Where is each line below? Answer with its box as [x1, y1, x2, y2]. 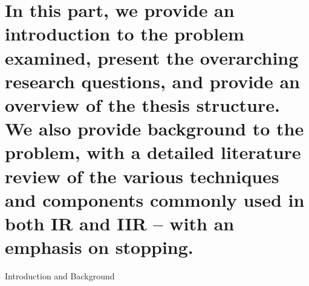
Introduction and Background [5, 270, 115, 282]
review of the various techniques [5, 163, 279, 188]
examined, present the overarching [5, 45, 299, 70]
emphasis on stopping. [5, 235, 194, 259]
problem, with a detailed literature [5, 140, 301, 164]
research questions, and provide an [5, 68, 300, 93]
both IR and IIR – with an [5, 210, 235, 235]
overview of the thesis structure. [5, 92, 280, 117]
